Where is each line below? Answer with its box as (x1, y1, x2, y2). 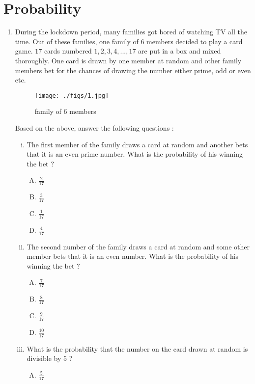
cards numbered (44, 46, 92, 56)
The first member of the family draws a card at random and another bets (27, 139, 248, 149)
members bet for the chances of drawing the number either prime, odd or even (15, 65, 251, 75)
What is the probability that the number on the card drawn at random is (27, 343, 248, 354)
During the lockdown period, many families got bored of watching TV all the (15, 27, 247, 37)
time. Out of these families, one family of (15, 36, 139, 46)
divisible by (27, 353, 61, 363)
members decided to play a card (146, 36, 243, 46)
